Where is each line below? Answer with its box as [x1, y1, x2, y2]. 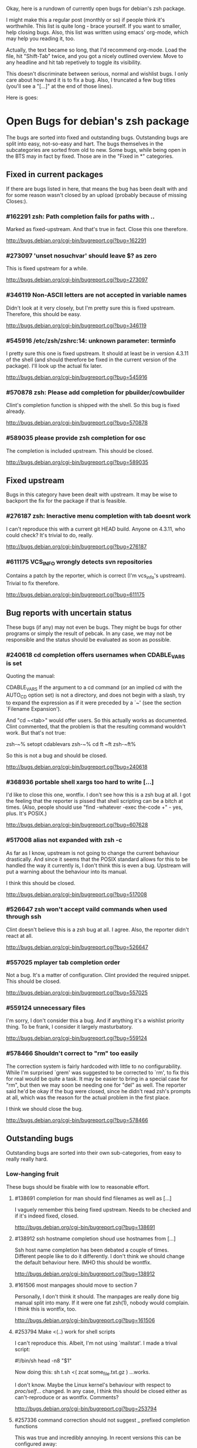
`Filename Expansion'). [6, 705, 62, 712]
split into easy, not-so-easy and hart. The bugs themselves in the [6, 140, 164, 147]
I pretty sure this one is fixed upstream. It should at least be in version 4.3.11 [6, 350, 189, 357]
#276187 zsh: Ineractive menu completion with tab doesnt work [6, 512, 191, 520]
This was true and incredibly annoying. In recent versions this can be [14, 1434, 182, 1441]
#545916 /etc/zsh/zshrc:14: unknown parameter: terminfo [6, 337, 176, 345]
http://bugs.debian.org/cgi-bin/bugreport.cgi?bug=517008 [6, 891, 148, 898]
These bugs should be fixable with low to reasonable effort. [6, 1183, 150, 1190]
